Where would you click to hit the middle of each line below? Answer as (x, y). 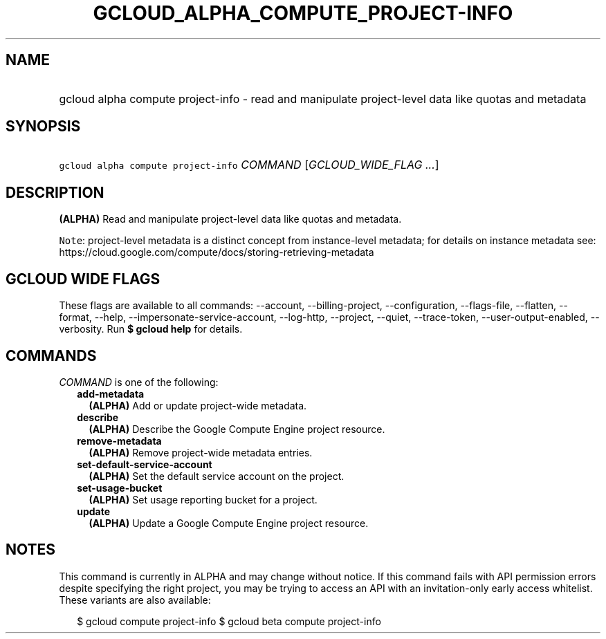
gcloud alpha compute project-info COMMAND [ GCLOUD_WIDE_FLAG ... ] (249, 165)
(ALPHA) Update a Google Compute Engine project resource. (229, 523)
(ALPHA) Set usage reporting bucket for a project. (203, 499)
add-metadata (111, 393)
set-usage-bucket (120, 488)
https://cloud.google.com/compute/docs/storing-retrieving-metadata (217, 252)
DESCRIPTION (55, 192)
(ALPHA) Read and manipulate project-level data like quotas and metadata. (230, 219)
